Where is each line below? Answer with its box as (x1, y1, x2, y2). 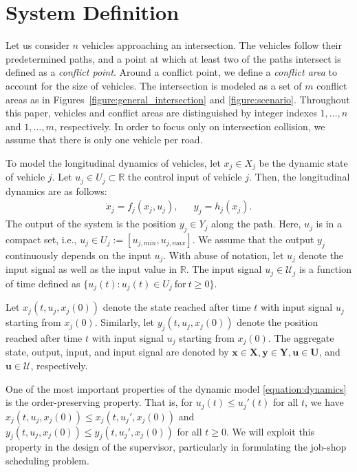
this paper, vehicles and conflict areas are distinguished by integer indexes (6, 105, 317, 120)
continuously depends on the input (6, 247, 151, 262)
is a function (299, 262, 351, 276)
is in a (316, 216, 343, 231)
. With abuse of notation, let (163, 247, 284, 262)
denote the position (237, 315, 318, 329)
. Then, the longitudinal (249, 170, 350, 184)
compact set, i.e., (6, 232, 77, 246)
